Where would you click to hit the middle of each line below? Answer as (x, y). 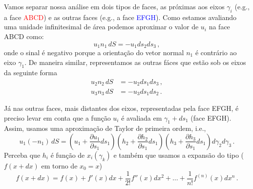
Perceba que (22, 155)
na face (219, 27)
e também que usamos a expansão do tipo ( (179, 155)
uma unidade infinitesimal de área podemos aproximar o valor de (101, 27)
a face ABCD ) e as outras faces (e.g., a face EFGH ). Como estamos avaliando (120, 17)
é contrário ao (216, 52)
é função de (68, 155)
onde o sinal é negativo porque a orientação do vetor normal (94, 52)
